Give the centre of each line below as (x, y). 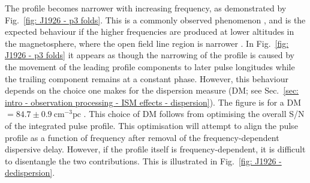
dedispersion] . (30, 172)
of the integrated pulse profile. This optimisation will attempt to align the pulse (151, 125)
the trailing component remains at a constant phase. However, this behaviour (147, 78)
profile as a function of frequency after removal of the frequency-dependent (142, 137)
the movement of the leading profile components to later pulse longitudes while (150, 66)
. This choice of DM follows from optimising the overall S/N (194, 114)
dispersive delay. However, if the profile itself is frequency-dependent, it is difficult (155, 149)
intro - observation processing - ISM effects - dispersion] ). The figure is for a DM (153, 102)
